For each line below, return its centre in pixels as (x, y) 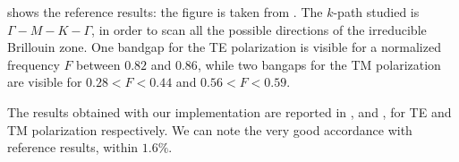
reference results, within (73, 147)
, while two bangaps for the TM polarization (319, 64)
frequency (34, 64)
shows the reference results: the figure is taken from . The (165, 12)
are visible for (45, 82)
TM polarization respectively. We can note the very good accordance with (210, 129)
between (98, 64)
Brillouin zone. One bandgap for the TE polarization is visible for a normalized (224, 47)
